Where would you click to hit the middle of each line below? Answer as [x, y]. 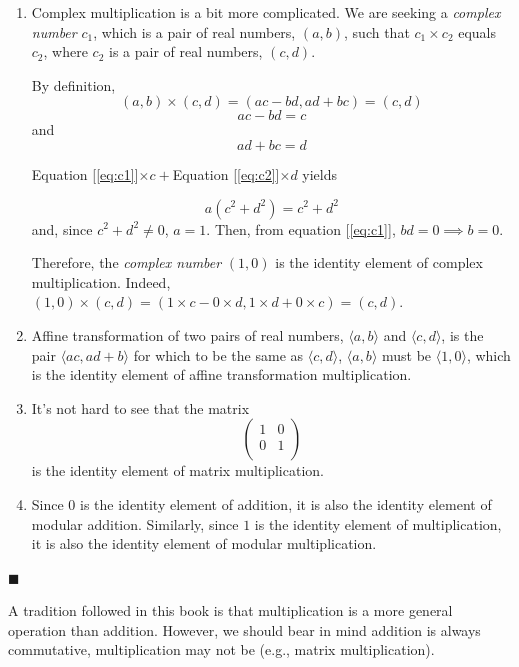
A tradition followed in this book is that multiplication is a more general [230, 610]
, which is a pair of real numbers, [194, 31]
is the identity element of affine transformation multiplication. [221, 374]
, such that [377, 31]
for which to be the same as [218, 354]
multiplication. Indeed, [101, 281]
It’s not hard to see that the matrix [140, 407]
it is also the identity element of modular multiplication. [204, 543]
